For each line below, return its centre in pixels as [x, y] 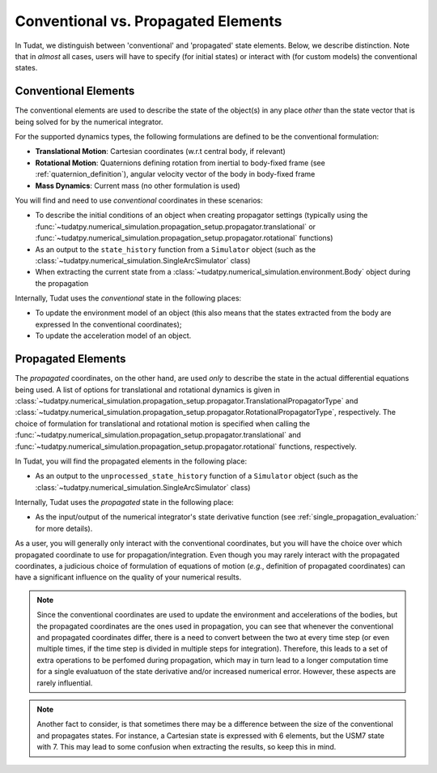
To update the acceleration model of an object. [113, 335]
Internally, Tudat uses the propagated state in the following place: [124, 502]
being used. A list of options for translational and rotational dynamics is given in [148, 390]
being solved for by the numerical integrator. [89, 122]
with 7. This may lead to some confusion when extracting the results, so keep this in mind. [187, 747]
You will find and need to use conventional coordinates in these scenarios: [139, 200]
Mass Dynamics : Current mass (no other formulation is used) [138, 186]
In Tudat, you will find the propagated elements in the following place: [131, 461]
